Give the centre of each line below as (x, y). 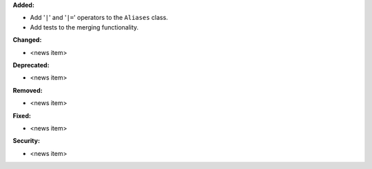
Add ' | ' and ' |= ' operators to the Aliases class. (99, 18)
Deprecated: (31, 65)
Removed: (28, 90)
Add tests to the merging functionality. (84, 27)
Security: (27, 141)
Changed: (27, 40)
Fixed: (22, 115)
